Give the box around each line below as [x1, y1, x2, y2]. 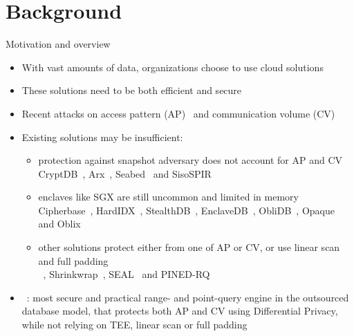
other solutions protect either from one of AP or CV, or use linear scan [38, 240, 340, 254]
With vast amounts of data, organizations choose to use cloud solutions [21, 59, 324, 74]
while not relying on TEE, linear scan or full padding [21, 317, 248, 332]
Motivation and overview [6, 37, 111, 51]
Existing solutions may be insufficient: [21, 129, 183, 144]
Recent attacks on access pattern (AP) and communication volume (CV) [21, 106, 335, 120]
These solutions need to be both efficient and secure [21, 83, 242, 97]
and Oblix [38, 216, 81, 231]
